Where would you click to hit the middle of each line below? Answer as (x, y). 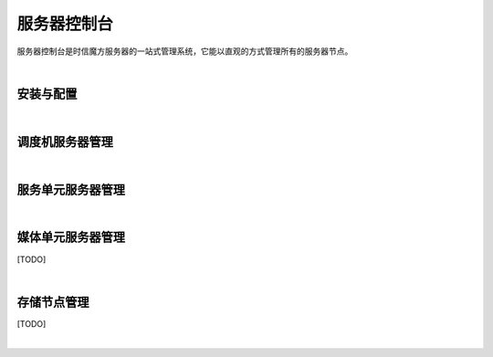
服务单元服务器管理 (71, 189)
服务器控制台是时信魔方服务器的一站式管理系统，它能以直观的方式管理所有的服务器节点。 (185, 51)
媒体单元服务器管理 (71, 237)
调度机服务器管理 (65, 142)
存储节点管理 (53, 302)
